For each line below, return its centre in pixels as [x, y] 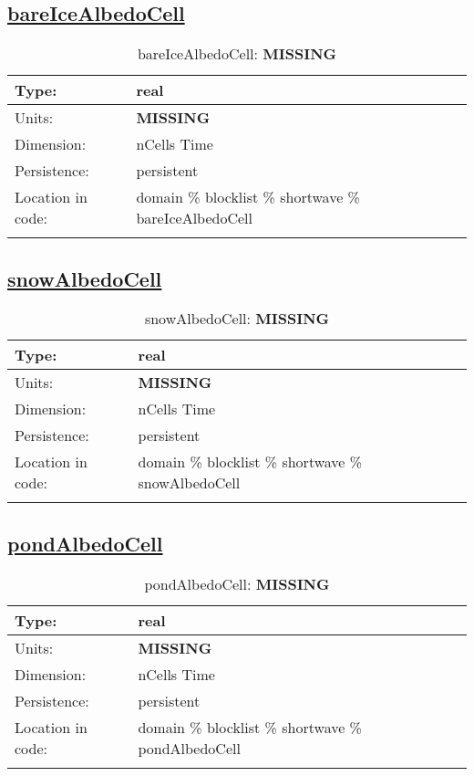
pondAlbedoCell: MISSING [237, 583]
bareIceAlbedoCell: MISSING [237, 54]
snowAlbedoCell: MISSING [237, 319]
